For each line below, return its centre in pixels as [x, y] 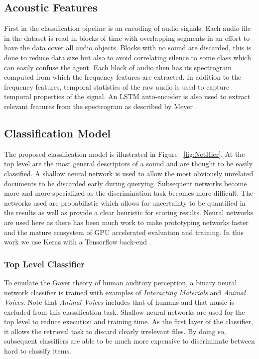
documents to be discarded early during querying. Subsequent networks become [126, 183]
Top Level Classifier [44, 264]
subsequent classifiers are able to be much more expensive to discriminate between [129, 341]
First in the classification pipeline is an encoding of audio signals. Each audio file [128, 28]
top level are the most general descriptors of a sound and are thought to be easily [129, 164]
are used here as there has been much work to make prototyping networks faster [126, 222]
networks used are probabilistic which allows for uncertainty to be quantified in [125, 202]
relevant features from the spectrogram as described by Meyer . [101, 106]
